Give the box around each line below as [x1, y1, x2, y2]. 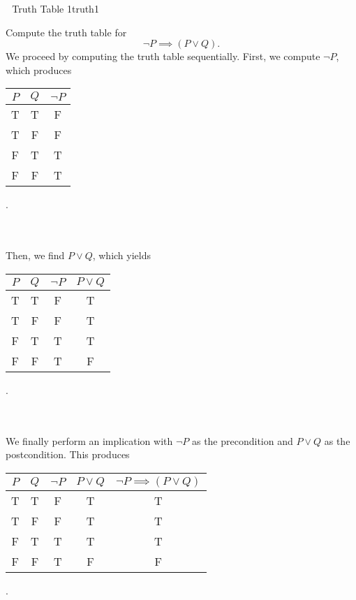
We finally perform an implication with [6, 433, 173, 448]
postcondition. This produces [6, 447, 130, 462]
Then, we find [6, 248, 65, 263]
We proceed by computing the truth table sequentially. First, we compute [6, 49, 320, 64]
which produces [6, 62, 72, 77]
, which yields [92, 248, 151, 263]
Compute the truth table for [6, 24, 127, 39]
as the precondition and [191, 433, 293, 448]
